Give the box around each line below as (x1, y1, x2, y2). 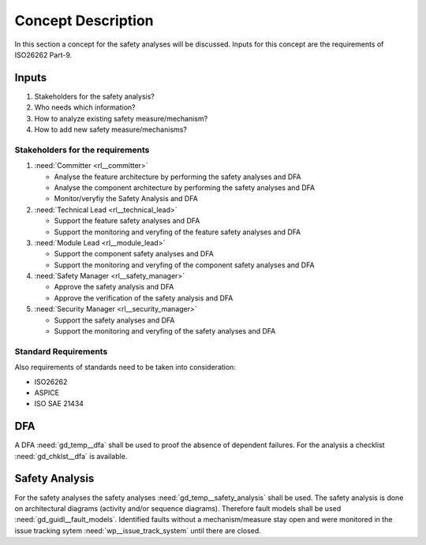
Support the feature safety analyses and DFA (54, 216, 200, 226)
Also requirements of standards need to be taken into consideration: (14, 363, 237, 372)
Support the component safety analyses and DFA (54, 249, 215, 259)
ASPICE (34, 387, 59, 398)
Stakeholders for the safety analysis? (34, 91, 155, 101)
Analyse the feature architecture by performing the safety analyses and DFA (54, 172, 301, 181)
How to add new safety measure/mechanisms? (34, 125, 187, 134)
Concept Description (14, 12, 154, 29)
